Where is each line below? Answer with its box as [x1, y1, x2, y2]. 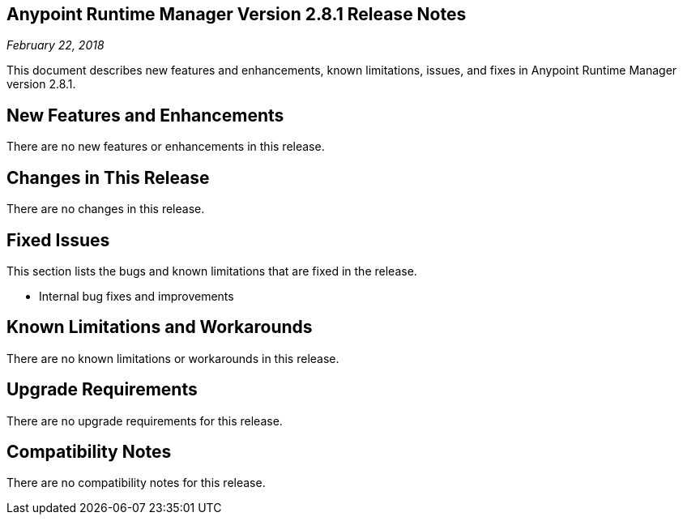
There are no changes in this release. [6, 202, 205, 216]
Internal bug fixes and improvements [39, 288, 234, 303]
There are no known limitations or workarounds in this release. [6, 351, 339, 365]
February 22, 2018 [6, 38, 105, 53]
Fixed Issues [6, 229, 110, 250]
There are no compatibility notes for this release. [6, 476, 266, 490]
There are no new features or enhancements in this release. [6, 139, 325, 154]
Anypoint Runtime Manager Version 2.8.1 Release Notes [6, 4, 467, 24]
